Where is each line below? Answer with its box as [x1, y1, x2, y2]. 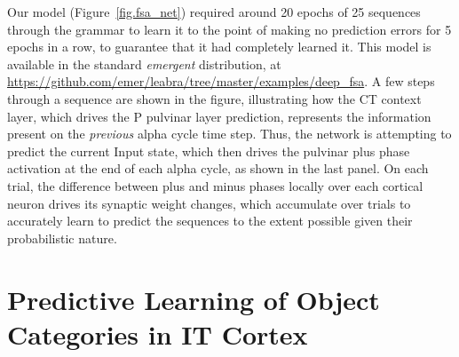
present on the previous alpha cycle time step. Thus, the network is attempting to [7, 124, 452, 143]
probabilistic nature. [7, 228, 117, 247]
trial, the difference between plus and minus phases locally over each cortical [7, 176, 423, 194]
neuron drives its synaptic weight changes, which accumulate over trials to [7, 194, 411, 212]
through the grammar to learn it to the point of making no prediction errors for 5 [7, 20, 452, 38]
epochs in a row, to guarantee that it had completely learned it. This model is [7, 37, 431, 56]
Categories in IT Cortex [7, 315, 308, 352]
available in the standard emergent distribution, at [7, 54, 281, 73]
